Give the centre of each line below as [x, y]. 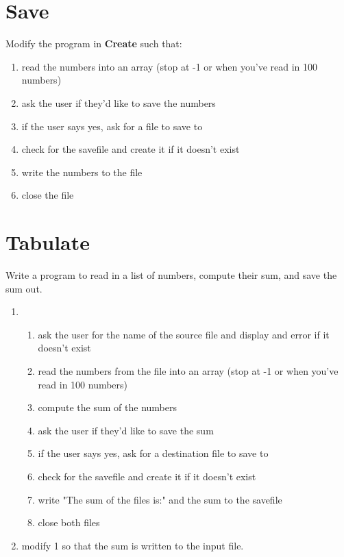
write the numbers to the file [82, 172]
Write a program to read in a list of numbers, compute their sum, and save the [171, 275]
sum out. [24, 288]
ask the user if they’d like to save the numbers [119, 102]
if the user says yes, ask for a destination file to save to [153, 453]
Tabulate [48, 242]
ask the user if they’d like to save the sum [126, 430]
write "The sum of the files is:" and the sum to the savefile [160, 499]
